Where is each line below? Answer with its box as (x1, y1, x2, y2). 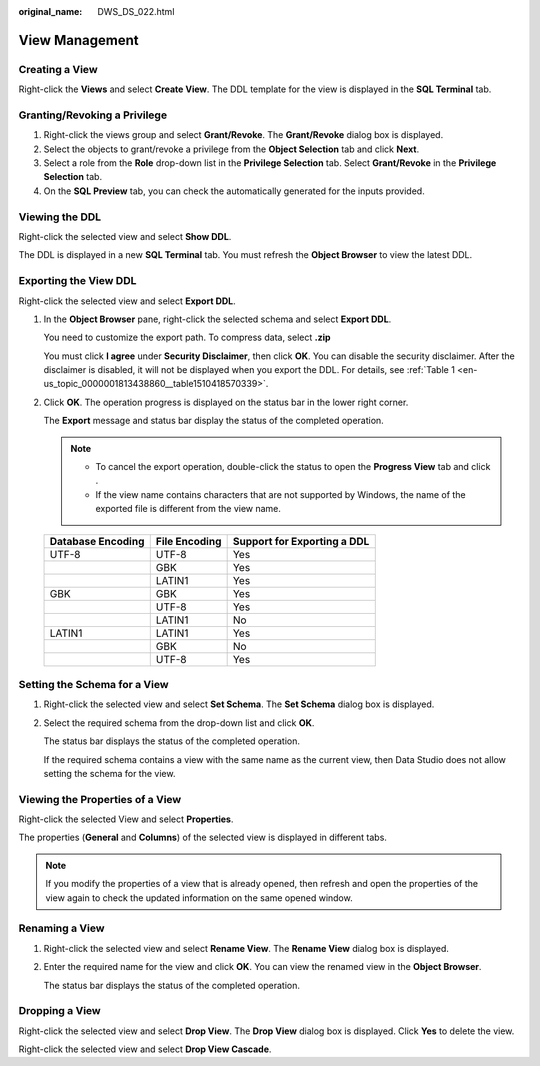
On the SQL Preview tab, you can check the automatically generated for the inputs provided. (43, 185, 425, 197)
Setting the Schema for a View (18, 677, 169, 691)
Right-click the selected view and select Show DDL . (18, 231, 232, 242)
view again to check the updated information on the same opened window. (45, 891, 354, 904)
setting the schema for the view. (43, 767, 176, 779)
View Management (18, 31, 139, 49)
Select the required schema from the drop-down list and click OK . (43, 716, 315, 729)
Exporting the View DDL (18, 274, 137, 288)
